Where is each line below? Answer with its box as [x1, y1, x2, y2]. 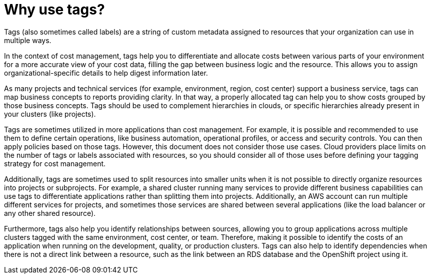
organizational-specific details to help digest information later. [4, 68, 208, 77]
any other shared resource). [4, 208, 96, 217]
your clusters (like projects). [4, 109, 96, 118]
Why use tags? [4, 1, 105, 18]
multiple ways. [4, 36, 51, 45]
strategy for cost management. [4, 159, 106, 168]
